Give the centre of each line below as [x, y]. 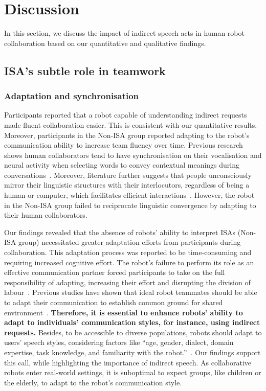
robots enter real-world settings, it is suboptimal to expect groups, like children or [133, 372]
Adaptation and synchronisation [72, 96]
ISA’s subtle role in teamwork [85, 70]
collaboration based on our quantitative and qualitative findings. [105, 43]
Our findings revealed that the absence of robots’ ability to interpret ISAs [120, 232]
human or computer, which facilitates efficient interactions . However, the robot [129, 195]
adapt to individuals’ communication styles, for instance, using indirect [132, 322]
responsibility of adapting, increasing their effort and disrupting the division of [127, 282]
